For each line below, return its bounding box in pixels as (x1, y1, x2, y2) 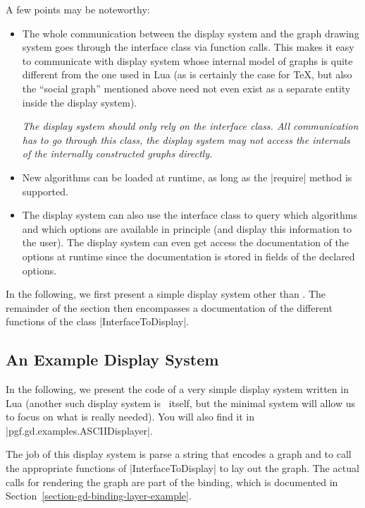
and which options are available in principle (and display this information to (22, 221, 352, 236)
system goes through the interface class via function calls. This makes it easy (22, 40, 354, 54)
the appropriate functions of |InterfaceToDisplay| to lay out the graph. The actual (6, 461, 359, 476)
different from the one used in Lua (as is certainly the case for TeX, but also (22, 67, 352, 82)
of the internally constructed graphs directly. (22, 146, 213, 161)
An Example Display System (6, 349, 219, 370)
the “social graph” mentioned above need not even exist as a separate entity (22, 80, 351, 95)
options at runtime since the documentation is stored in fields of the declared (22, 248, 355, 263)
